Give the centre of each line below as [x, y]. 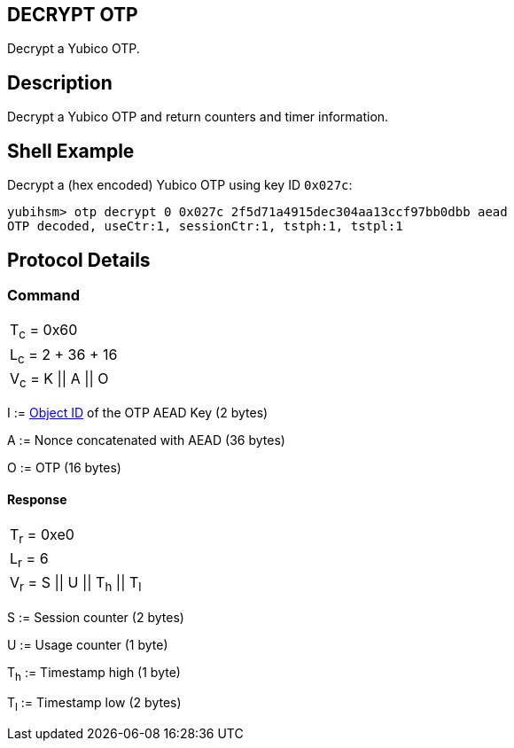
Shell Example [71, 151]
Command [43, 295]
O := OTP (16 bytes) [64, 467]
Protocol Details [79, 260]
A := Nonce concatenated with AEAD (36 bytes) [146, 440]
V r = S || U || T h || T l [76, 584]
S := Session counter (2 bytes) [96, 617]
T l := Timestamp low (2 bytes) [94, 705]
